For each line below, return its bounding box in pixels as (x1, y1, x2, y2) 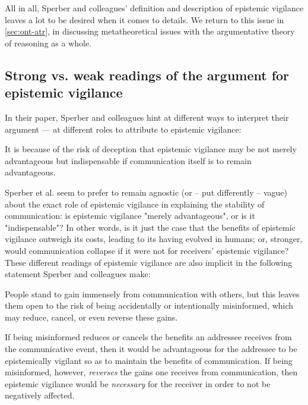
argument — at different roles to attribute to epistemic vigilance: (5, 123, 242, 135)
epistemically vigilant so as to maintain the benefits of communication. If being (5, 354, 293, 366)
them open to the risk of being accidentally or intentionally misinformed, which (5, 299, 294, 312)
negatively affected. (5, 389, 75, 401)
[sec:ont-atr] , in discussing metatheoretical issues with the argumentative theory (5, 25, 295, 37)
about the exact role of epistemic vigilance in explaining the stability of (5, 197, 265, 210)
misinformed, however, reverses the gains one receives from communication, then (5, 366, 298, 378)
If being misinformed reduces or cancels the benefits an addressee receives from (5, 331, 292, 343)
